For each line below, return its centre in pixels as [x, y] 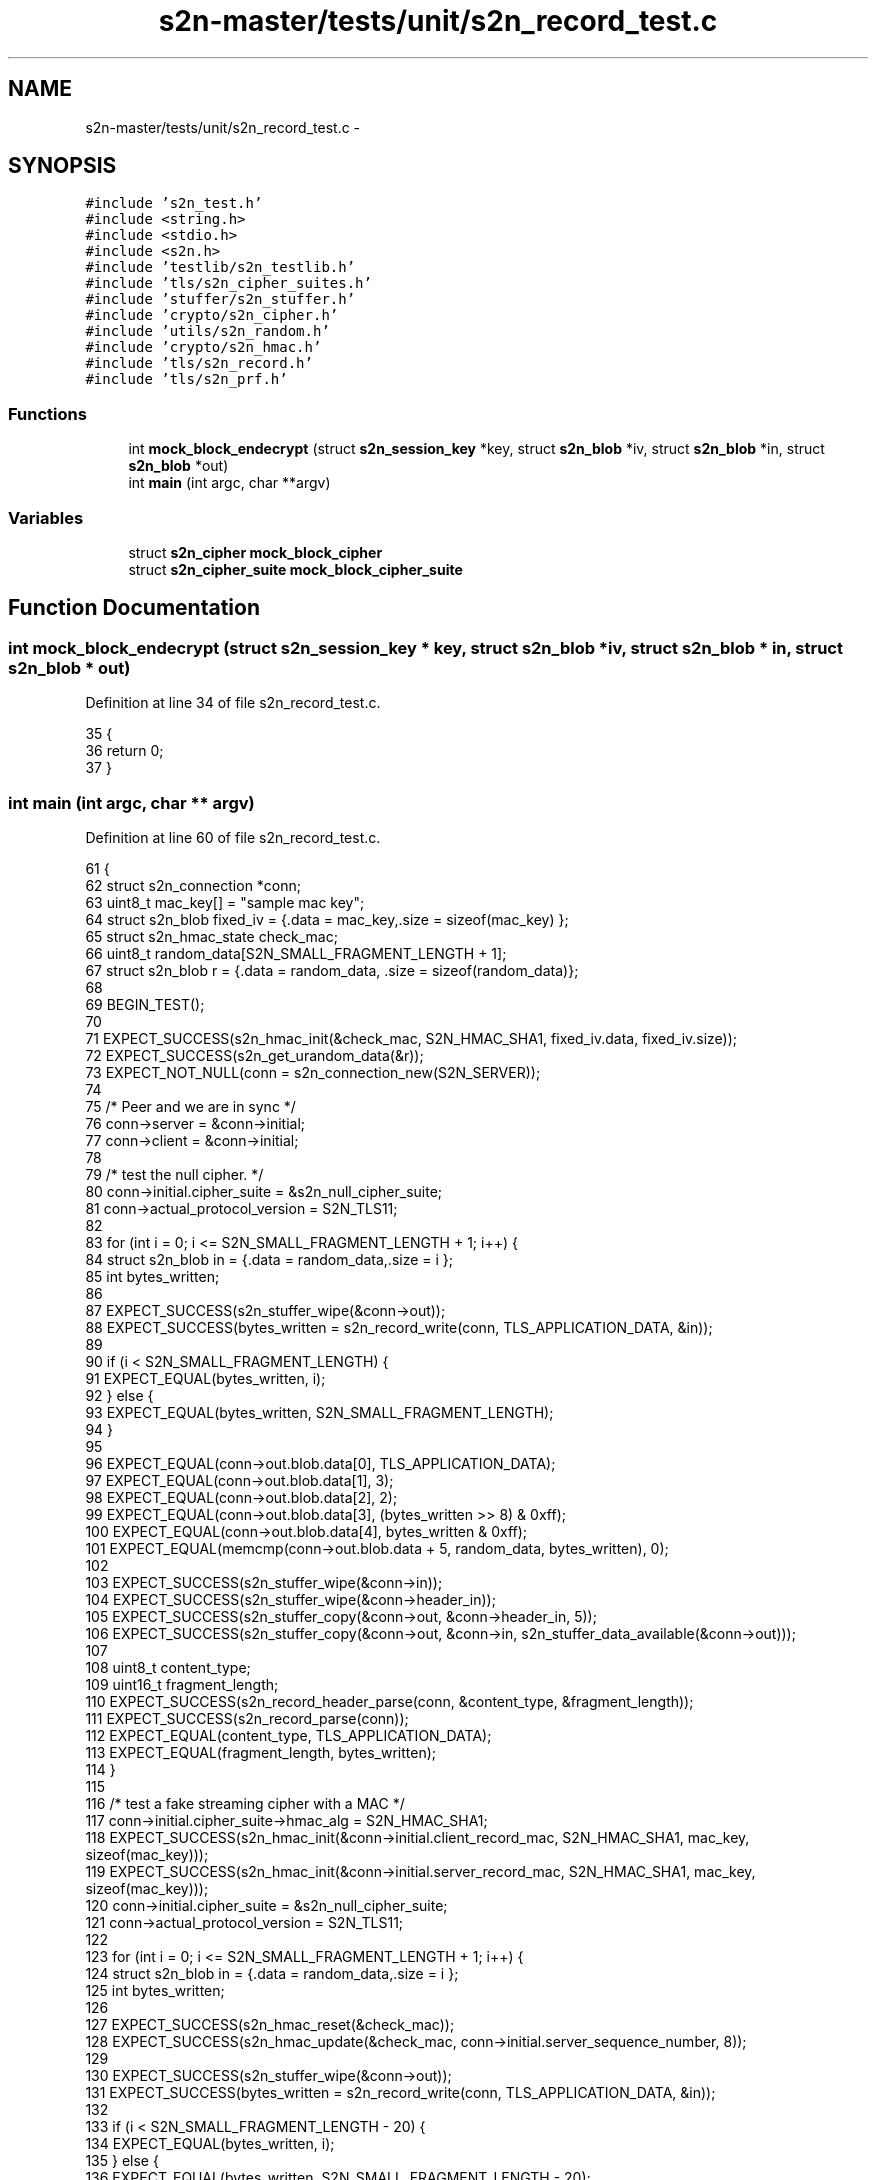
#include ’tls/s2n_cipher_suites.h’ [228, 283]
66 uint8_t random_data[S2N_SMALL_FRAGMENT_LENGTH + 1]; [296, 953]
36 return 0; [124, 751]
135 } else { [122, 2160]
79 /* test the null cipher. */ [174, 1174]
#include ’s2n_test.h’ [174, 203]
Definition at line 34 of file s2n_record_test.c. [233, 703]
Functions [47, 413]
